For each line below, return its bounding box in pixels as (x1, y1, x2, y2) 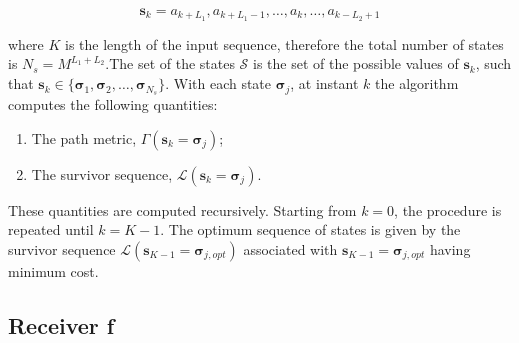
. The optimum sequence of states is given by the (160, 219, 461, 240)
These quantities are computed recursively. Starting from (8, 199, 357, 220)
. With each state (165, 73, 272, 94)
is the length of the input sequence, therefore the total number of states (65, 33, 504, 54)
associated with (243, 238, 338, 259)
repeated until (8, 219, 94, 240)
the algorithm (375, 73, 459, 94)
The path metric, (31, 127, 137, 148)
